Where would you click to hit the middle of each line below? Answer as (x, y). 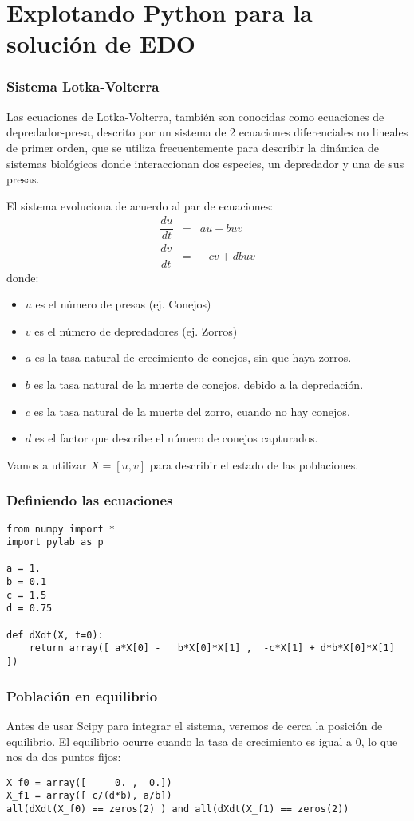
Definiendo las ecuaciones (90, 500)
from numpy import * (61, 529)
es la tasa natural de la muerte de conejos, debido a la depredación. (199, 384)
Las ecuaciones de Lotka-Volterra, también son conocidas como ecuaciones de (195, 116)
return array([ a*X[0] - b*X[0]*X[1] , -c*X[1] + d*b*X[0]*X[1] (212, 648)
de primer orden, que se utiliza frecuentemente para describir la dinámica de (193, 147)
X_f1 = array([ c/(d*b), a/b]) (89, 796)
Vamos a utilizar (47, 464)
